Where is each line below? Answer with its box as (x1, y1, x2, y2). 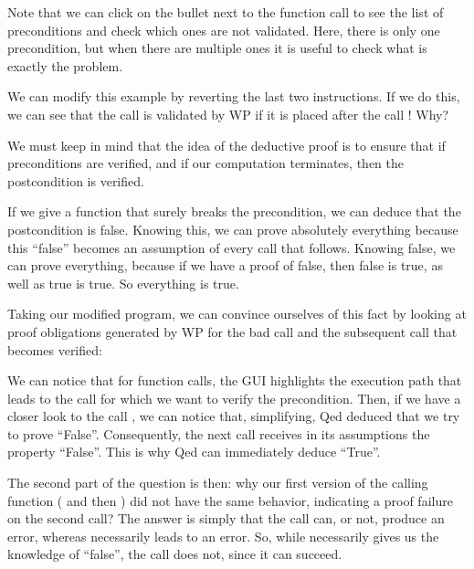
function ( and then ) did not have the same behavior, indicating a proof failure (7, 490, 453, 510)
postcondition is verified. (7, 171, 144, 190)
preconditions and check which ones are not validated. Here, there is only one (7, 20, 440, 39)
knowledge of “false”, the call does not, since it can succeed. (7, 544, 342, 564)
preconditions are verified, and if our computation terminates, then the (7, 153, 404, 173)
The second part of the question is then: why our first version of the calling (7, 473, 428, 492)
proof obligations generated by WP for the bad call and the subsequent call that (7, 321, 458, 341)
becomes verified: (7, 340, 102, 359)
